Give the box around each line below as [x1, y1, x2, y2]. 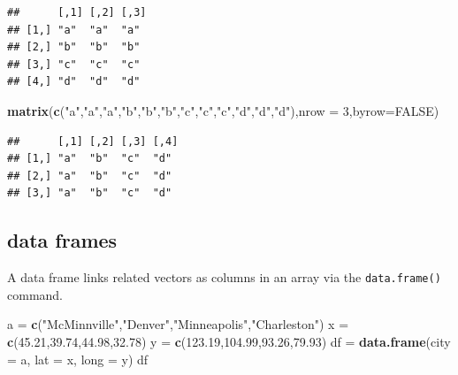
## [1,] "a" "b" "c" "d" [7, 152, 172, 165]
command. [7, 285, 63, 303]
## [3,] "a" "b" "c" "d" [7, 187, 172, 200]
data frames [7, 226, 118, 254]
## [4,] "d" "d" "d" [7, 75, 141, 88]
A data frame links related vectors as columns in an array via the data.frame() [7, 268, 441, 287]
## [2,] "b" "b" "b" [7, 41, 141, 54]
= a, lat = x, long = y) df [7, 349, 149, 368]
